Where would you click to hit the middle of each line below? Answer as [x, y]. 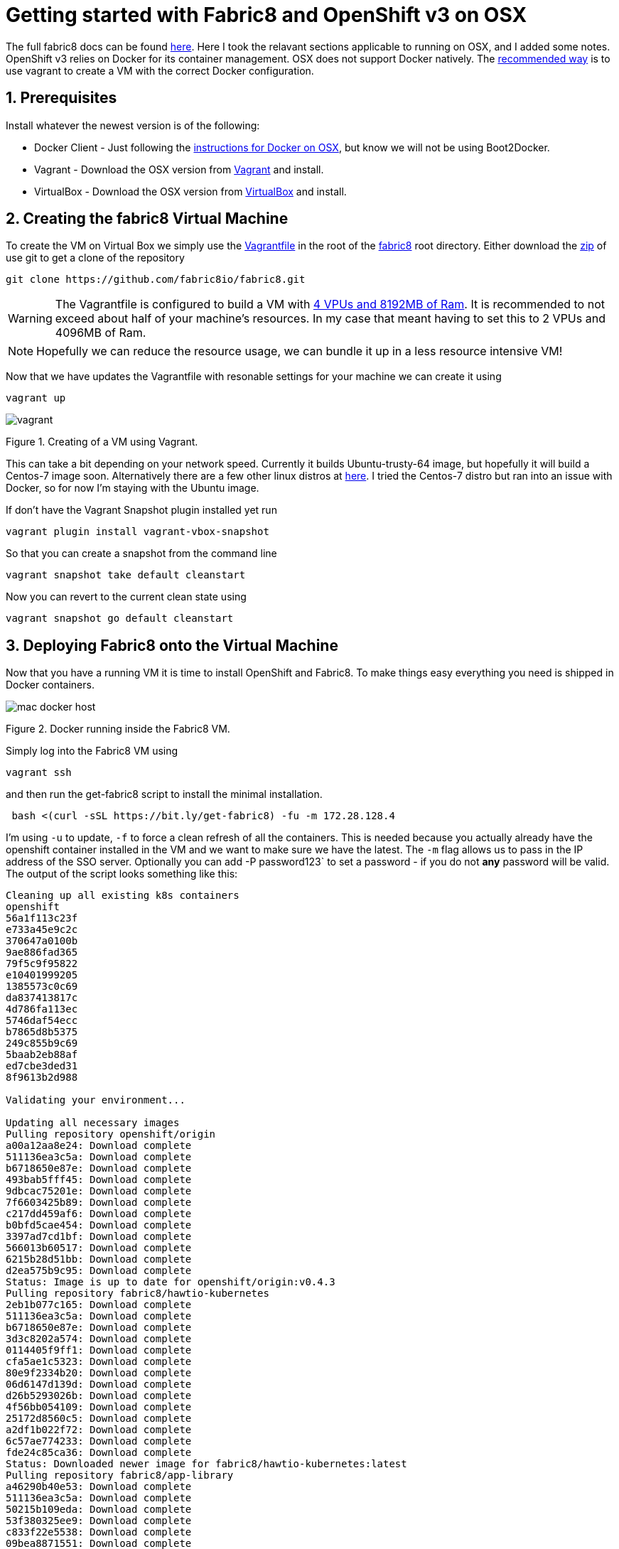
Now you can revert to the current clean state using [126, 597]
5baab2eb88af [42, 1055]
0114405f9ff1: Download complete [99, 1350]
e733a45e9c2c [42, 930]
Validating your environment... [96, 1100]
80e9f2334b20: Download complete [99, 1373]
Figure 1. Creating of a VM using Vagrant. [102, 442]
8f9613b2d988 [42, 1078]
